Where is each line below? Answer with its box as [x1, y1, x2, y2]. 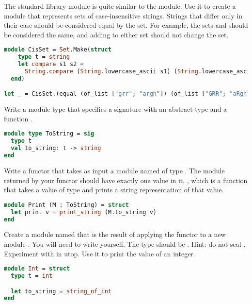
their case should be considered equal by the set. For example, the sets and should [4, 20, 248, 30]
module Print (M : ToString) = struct [4, 201, 129, 208]
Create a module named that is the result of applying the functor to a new [4, 229, 226, 239]
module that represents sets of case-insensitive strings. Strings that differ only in [4, 10, 243, 20]
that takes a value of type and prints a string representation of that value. [4, 185, 224, 195]
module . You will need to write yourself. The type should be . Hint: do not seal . [4, 238, 246, 249]
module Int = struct [4, 265, 70, 272]
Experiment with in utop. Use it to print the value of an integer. [4, 248, 195, 258]
